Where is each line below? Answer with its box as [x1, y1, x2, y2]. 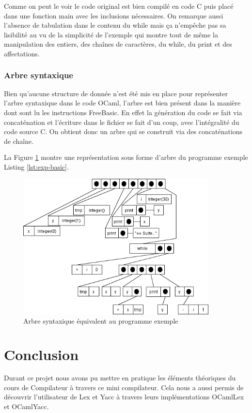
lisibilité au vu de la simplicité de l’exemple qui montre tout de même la [4, 29, 218, 39]
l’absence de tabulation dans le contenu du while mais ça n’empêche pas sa [4, 20, 226, 30]
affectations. [4, 48, 40, 58]
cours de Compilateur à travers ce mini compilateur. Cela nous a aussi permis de [4, 382, 244, 392]
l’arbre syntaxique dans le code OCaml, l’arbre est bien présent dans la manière [4, 98, 241, 108]
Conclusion [4, 344, 79, 364]
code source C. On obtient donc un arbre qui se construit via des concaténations [4, 126, 243, 137]
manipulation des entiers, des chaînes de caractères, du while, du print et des [4, 39, 232, 49]
